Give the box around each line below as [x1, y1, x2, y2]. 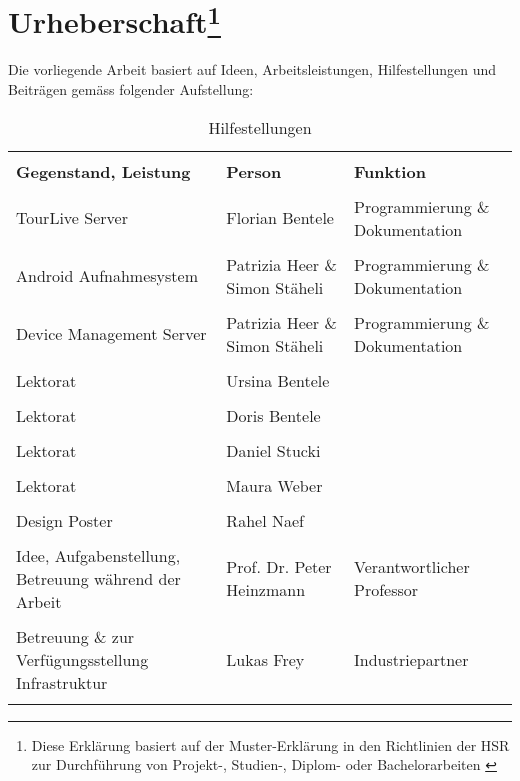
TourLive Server [16, 206, 128, 230]
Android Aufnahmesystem [16, 264, 199, 288]
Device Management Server [16, 322, 207, 346]
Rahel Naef [226, 508, 304, 532]
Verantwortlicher [353, 555, 470, 579]
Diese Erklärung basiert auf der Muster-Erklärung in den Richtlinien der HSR [31, 734, 510, 755]
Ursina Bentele [226, 368, 330, 392]
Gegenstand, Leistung [16, 159, 191, 183]
